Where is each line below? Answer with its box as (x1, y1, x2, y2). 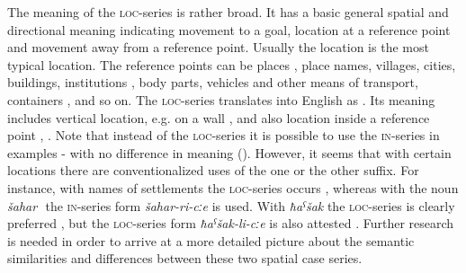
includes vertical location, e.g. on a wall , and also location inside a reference (7, 108, 430, 127)
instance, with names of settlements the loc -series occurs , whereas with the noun (7, 178, 459, 197)
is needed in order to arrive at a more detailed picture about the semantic (7, 231, 415, 250)
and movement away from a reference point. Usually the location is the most (7, 38, 429, 57)
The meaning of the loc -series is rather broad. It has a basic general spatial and (7, 3, 449, 21)
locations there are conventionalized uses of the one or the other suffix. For (7, 161, 419, 180)
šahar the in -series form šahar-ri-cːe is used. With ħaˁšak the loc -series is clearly (7, 196, 455, 215)
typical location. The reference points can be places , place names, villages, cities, (7, 55, 456, 74)
